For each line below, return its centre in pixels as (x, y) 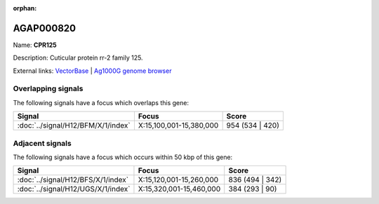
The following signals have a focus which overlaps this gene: (101, 102)
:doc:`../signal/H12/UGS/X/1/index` (74, 189)
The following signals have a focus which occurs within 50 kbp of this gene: (123, 157)
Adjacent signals (42, 143)
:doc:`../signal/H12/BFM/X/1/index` (74, 125)
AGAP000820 (45, 28)
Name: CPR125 (35, 45)
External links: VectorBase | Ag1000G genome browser (92, 71)
